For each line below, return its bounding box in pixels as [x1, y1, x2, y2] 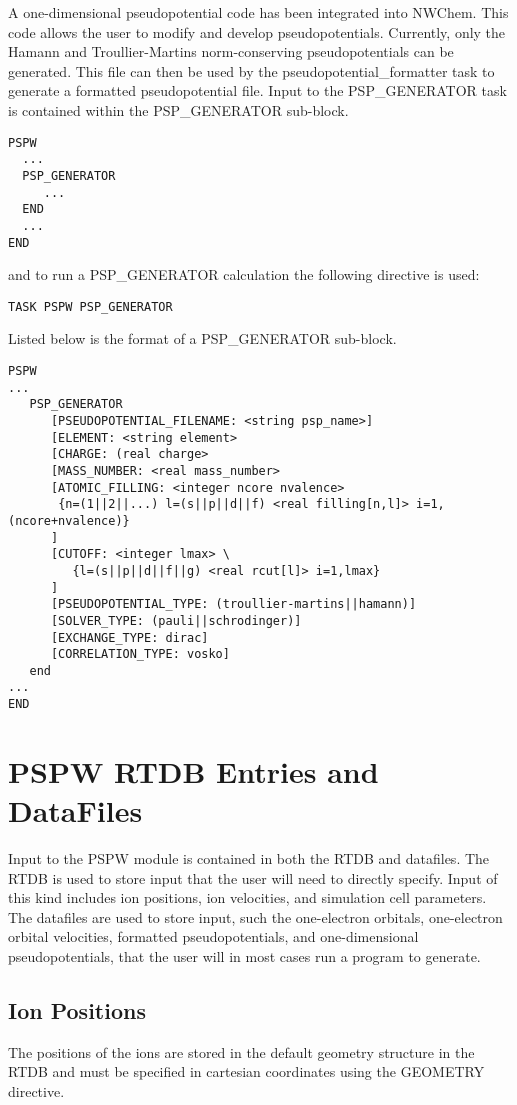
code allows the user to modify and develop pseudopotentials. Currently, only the [8, 21, 506, 42]
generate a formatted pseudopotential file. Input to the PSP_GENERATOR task [8, 80, 507, 101]
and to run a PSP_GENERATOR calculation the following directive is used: [8, 264, 480, 285]
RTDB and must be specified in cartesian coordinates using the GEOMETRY [8, 1061, 485, 1082]
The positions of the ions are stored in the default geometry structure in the [8, 1041, 475, 1062]
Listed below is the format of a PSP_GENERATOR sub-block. [8, 328, 397, 349]
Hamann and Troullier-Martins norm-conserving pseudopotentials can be [8, 41, 454, 62]
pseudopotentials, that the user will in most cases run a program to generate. [8, 946, 481, 967]
